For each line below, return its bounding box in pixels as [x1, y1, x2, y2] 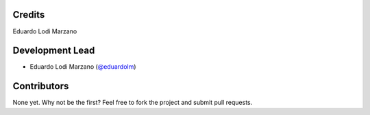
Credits [12, 9, 45, 20]
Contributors [12, 80, 69, 92]
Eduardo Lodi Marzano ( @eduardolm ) [29, 63, 136, 71]
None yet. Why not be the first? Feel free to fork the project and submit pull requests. [12, 99, 253, 107]
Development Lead [12, 45, 95, 56]
